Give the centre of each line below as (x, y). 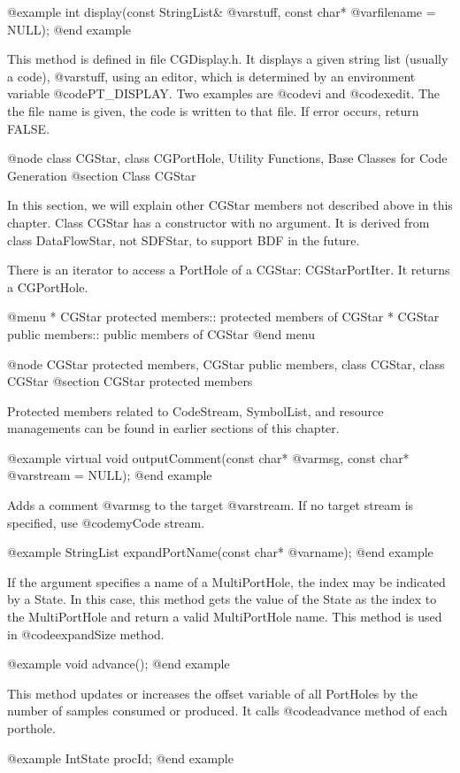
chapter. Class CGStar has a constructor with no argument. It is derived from (218, 222)
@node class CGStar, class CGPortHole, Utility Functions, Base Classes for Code (227, 158)
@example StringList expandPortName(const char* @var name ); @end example (220, 552)
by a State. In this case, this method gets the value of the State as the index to (222, 599)
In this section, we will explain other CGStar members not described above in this (230, 205)
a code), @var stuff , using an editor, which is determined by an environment (211, 76)
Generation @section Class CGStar (102, 175)
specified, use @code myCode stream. (106, 522)
